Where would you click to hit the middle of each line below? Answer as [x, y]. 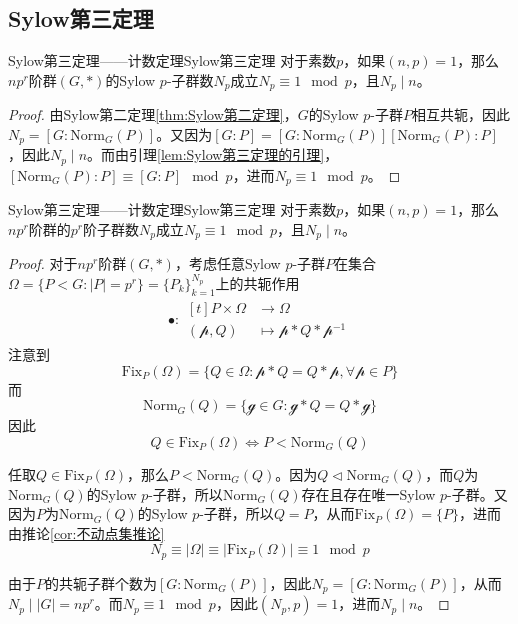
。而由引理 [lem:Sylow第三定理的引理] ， [213, 154]
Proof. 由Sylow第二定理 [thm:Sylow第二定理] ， [153, 114]
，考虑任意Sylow [227, 263]
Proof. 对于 [43, 263]
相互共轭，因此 [460, 114]
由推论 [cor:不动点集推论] [86, 532]
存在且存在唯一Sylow [368, 493]
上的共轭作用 [257, 282]
